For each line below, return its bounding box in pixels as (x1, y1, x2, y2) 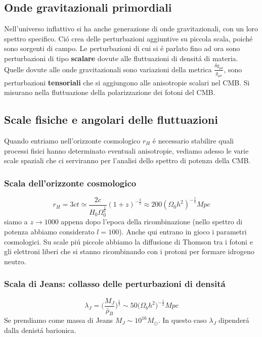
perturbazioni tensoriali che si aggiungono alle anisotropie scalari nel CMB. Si (4, 77, 250, 87)
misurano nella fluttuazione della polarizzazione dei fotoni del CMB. (4, 87, 215, 98)
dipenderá (219, 315, 249, 325)
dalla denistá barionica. (4, 325, 76, 335)
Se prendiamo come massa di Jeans (4, 315, 113, 325)
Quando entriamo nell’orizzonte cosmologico (4, 135, 141, 146)
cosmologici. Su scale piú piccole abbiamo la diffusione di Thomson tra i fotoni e (4, 236, 253, 247)
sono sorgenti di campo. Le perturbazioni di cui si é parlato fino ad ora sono (4, 43, 240, 54)
